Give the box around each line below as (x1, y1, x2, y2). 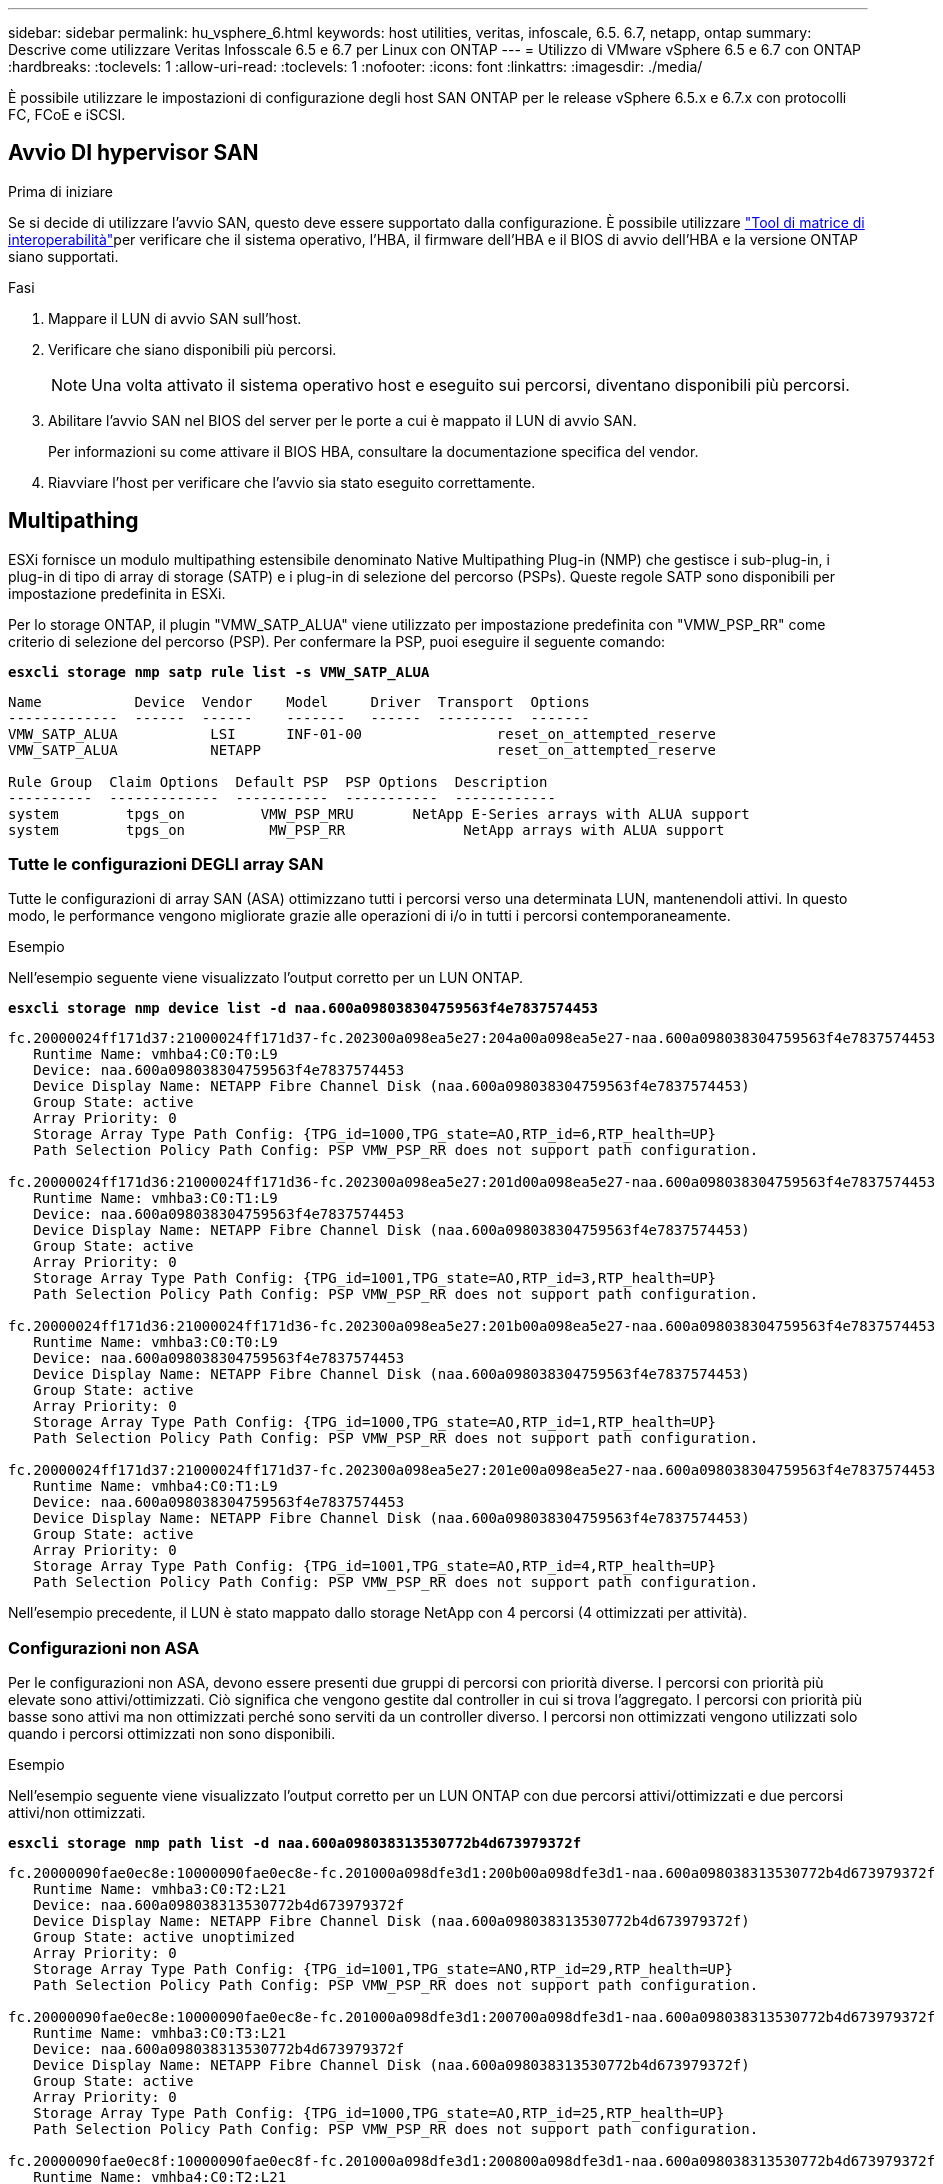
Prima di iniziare (8, 182, 113, 200)
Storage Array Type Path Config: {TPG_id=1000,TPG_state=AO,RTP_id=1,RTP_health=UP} (33, 1414, 717, 1431)
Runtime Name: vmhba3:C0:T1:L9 (33, 1190, 278, 1207)
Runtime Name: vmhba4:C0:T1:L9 (33, 1478, 278, 1495)
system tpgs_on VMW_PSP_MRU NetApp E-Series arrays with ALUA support (8, 805, 750, 822)
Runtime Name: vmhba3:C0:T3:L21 (33, 2025, 287, 2042)
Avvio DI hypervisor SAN (8, 140, 259, 166)
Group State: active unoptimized (33, 1929, 295, 1946)
